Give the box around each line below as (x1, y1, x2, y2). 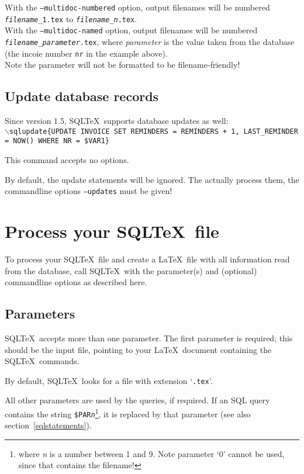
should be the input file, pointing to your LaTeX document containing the (5, 343, 272, 355)
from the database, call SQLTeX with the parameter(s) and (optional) (5, 264, 257, 276)
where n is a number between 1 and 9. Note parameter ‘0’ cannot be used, (18, 447, 285, 459)
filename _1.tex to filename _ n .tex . (5, 12, 137, 25)
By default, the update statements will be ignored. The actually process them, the (5, 173, 299, 185)
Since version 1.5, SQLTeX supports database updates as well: (5, 115, 229, 127)
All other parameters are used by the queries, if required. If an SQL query (5, 394, 270, 406)
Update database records (5, 87, 159, 105)
